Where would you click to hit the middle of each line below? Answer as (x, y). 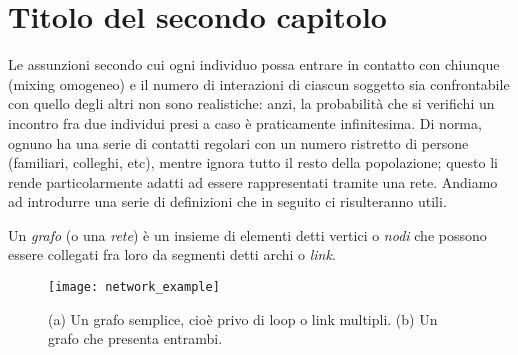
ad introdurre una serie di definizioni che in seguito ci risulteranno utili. (227, 201)
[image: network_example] (134, 287)
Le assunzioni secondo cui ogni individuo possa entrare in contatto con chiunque (254, 64)
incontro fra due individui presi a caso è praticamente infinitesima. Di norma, (245, 122)
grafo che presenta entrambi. (135, 338)
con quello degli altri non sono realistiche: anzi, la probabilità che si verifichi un (251, 103)
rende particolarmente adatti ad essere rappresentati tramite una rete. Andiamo (253, 181)
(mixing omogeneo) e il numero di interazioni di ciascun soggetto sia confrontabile (259, 83)
